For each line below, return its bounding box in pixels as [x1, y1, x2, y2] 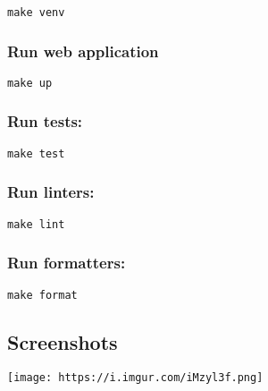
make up [7, 76, 53, 89]
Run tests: [7, 110, 83, 132]
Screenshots [7, 327, 118, 355]
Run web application [7, 39, 159, 62]
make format [7, 288, 78, 302]
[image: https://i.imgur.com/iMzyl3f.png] [7, 371, 264, 385]
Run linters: [7, 181, 95, 203]
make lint [7, 217, 65, 231]
